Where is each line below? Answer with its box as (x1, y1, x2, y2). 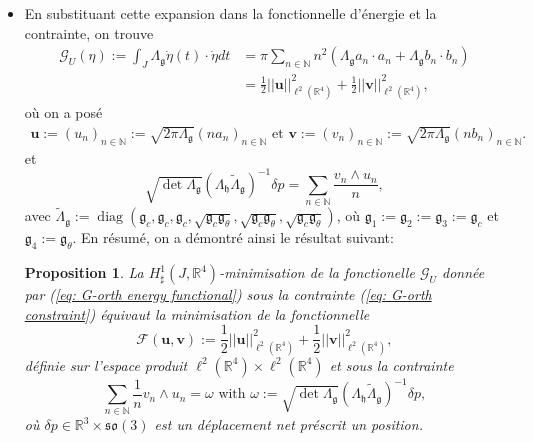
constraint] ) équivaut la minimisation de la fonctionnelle (24, 303, 370, 324)
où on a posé (24, 102, 103, 123)
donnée (441, 262, 485, 283)
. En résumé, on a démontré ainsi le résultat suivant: (72, 227, 394, 248)
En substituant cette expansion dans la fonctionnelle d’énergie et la (24, 3, 437, 23)
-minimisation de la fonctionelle (219, 262, 415, 283)
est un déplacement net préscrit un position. (154, 414, 423, 435)
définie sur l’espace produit (24, 354, 188, 375)
